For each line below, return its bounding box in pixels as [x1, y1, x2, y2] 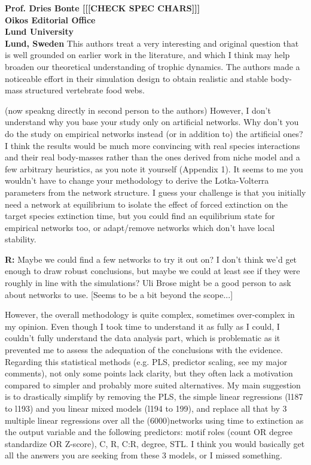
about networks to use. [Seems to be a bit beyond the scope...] [5, 288, 233, 300]
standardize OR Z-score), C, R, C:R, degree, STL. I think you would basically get [5, 437, 305, 449]
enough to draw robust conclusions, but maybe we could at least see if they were [5, 265, 300, 277]
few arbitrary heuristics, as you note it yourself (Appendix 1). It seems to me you [5, 162, 303, 175]
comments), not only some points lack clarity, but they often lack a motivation [5, 367, 293, 379]
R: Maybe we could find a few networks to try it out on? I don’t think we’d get [5, 253, 297, 265]
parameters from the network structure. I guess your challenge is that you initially [5, 186, 306, 198]
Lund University [5, 25, 74, 38]
